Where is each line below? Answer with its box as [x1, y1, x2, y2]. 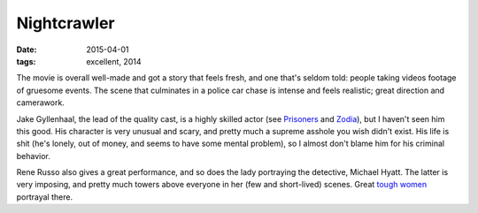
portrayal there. [16, 191, 73, 202]
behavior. [16, 150, 50, 161]
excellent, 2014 [86, 56, 142, 66]
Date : [16, 44, 37, 55]
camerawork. [16, 97, 66, 108]
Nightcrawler [16, 13, 115, 33]
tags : [16, 56, 36, 66]
